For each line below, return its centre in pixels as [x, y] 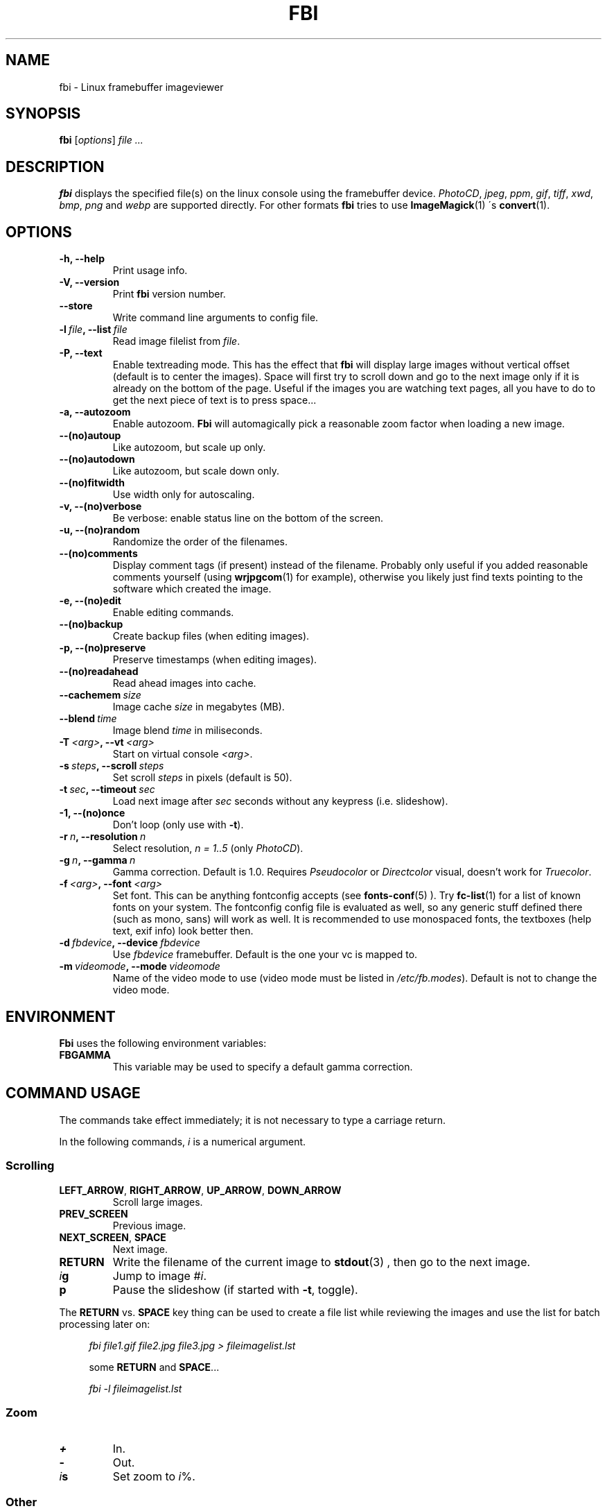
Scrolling [30, 1166]
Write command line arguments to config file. [215, 318]
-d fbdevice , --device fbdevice [130, 943]
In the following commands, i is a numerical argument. [183, 1141]
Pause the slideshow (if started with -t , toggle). [235, 1289]
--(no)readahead [99, 672]
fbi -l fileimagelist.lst [135, 1388]
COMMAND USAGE [73, 1093]
